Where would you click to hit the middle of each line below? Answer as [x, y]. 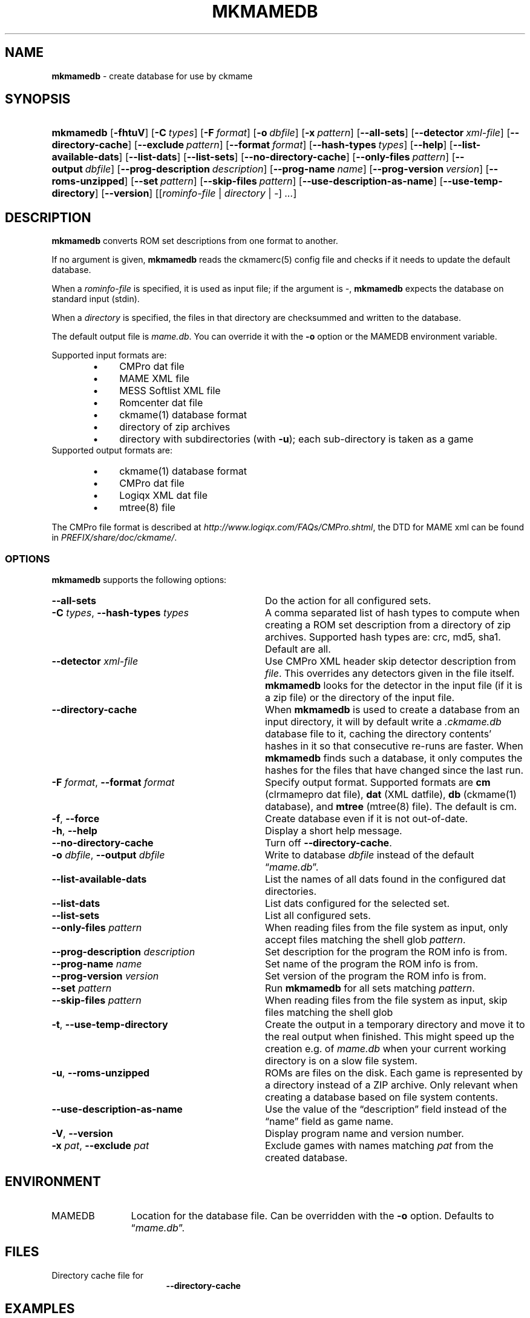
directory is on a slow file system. [341, 1061]
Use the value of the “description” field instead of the [386, 1109]
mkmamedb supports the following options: [139, 580]
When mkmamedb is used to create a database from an [392, 710]
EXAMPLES [40, 1309]
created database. [306, 1158]
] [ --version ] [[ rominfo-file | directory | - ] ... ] [196, 193]
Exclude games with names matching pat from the [379, 1146]
